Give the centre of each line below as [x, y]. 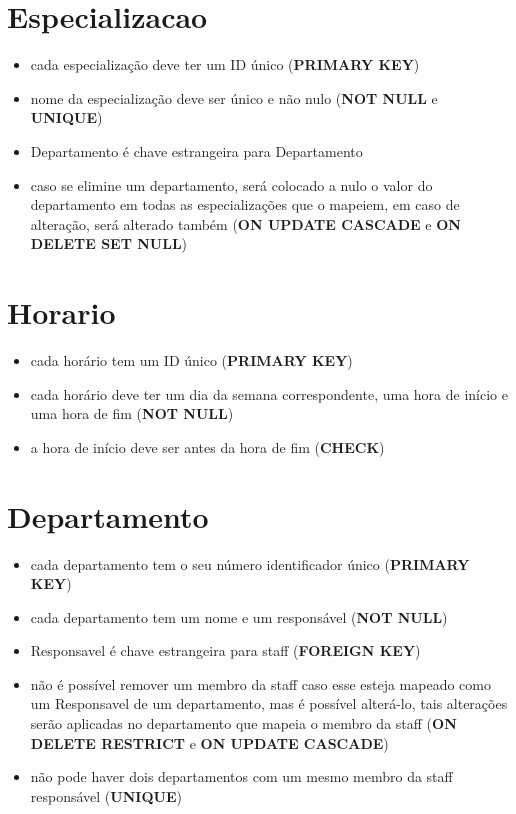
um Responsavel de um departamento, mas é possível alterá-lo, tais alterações [269, 703]
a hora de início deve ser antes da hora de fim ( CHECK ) [207, 446]
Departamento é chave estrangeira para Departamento [196, 150]
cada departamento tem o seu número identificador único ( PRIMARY [250, 563]
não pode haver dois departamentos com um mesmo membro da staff [241, 776]
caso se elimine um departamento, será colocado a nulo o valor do [231, 184]
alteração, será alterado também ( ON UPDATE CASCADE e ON [245, 223]
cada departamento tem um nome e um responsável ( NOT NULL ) [239, 616]
